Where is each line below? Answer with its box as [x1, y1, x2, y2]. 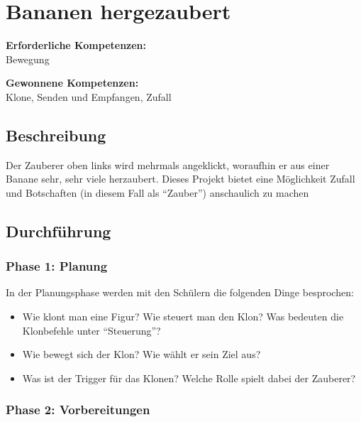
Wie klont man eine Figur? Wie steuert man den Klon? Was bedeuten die [22, 309, 344, 324]
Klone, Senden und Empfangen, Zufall [6, 89, 172, 104]
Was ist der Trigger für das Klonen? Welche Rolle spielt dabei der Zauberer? [22, 370, 356, 385]
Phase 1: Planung [6, 257, 108, 275]
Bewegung [6, 51, 50, 66]
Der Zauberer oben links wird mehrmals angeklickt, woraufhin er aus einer [6, 157, 330, 172]
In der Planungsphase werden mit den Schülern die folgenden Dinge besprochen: [6, 285, 354, 300]
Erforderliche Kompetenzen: [6, 38, 147, 53]
